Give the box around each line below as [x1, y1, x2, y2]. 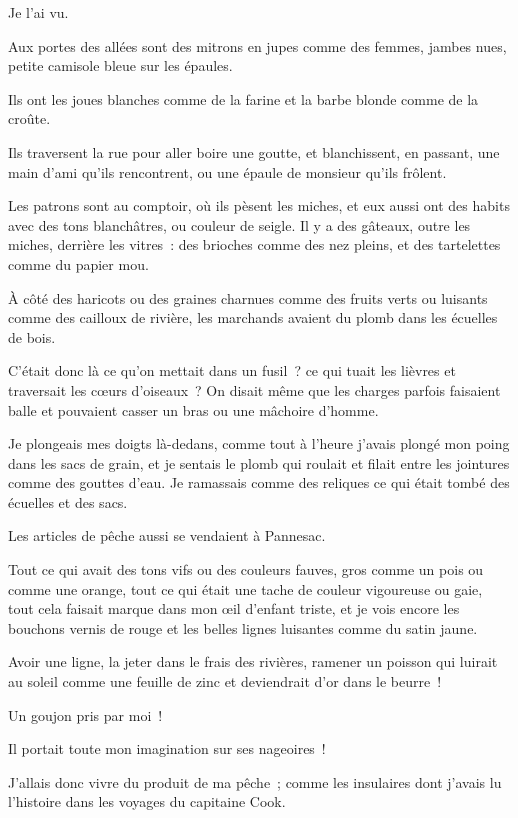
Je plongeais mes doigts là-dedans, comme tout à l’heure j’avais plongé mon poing [8, 433, 510, 454]
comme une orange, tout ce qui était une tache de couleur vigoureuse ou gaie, [8, 578, 483, 599]
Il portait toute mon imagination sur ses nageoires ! [8, 738, 326, 759]
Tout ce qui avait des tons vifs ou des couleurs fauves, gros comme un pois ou [8, 559, 484, 580]
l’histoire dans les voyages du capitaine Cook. [8, 791, 286, 812]
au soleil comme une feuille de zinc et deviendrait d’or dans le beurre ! [8, 671, 442, 692]
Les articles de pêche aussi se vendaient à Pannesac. [8, 525, 326, 546]
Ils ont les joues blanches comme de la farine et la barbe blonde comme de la [8, 88, 479, 109]
